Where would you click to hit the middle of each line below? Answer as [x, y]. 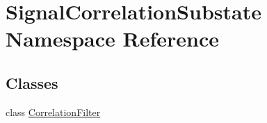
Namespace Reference [112, 39]
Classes [32, 82]
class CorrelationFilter [53, 112]
